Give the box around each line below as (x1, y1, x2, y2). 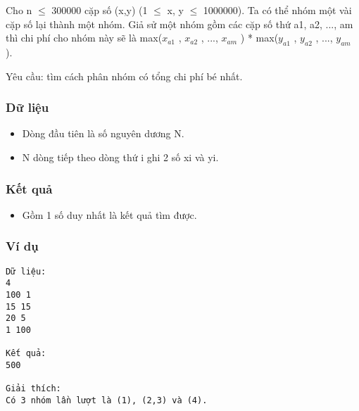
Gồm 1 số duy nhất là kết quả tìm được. (22, 207, 197, 222)
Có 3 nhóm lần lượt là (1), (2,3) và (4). (6, 395, 208, 405)
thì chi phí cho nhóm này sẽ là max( (6, 30, 163, 45)
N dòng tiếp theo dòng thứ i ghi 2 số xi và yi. (22, 149, 219, 164)
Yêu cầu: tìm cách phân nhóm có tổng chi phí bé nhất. (6, 68, 243, 83)
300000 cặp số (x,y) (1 (51, 3, 148, 17)
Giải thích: (6, 384, 61, 394)
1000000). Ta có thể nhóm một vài (203, 3, 352, 17)
